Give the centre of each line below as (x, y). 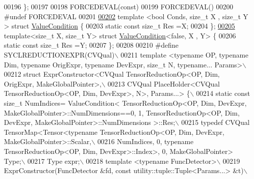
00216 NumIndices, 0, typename (145, 141)
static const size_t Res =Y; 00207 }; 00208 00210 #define (91, 45)
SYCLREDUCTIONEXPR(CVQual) (59, 54)
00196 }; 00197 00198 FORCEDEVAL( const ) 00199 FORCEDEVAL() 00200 (119, 6)
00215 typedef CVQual (215, 122)
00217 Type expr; (54, 161)
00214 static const (223, 93)
